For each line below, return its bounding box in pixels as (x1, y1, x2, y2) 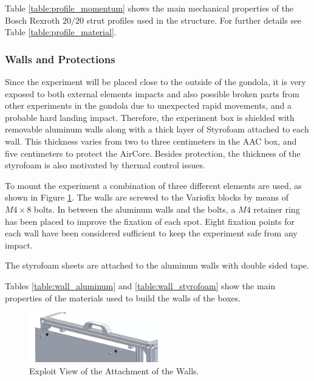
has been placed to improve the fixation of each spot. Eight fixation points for (5, 215, 295, 227)
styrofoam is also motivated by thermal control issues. (5, 159, 205, 171)
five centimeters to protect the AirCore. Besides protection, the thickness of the (5, 146, 301, 159)
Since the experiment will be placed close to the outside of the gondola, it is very (5, 75, 306, 88)
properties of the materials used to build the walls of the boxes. (5, 291, 241, 304)
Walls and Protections (5, 51, 115, 66)
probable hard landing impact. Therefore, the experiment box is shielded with (5, 111, 295, 123)
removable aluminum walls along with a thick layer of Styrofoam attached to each (5, 123, 309, 136)
